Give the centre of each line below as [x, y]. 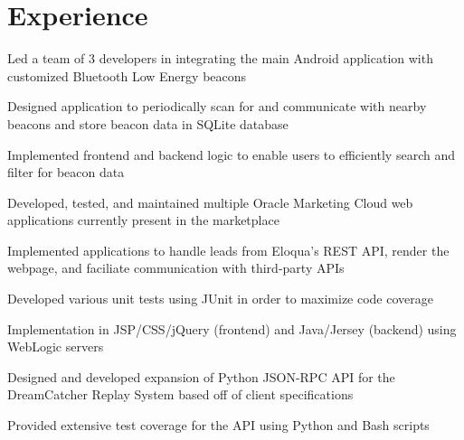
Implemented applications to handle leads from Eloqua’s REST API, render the [228, 250]
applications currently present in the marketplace [143, 220]
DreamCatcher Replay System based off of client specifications [180, 394]
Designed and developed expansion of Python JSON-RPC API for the [201, 376]
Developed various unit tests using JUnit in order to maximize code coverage [220, 299]
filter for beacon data [66, 172]
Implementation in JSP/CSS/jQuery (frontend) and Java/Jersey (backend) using [232, 328]
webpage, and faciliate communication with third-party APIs [176, 268]
